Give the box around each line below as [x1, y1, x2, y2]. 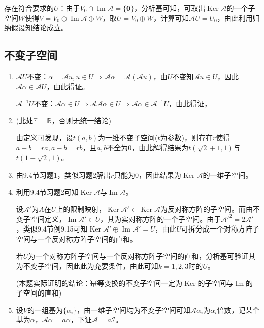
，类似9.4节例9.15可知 [16, 223, 88, 234]
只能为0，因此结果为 [114, 169, 182, 180]
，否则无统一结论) [51, 115, 111, 125]
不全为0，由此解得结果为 [107, 142, 189, 152]
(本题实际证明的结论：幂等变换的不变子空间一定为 [16, 277, 183, 288]
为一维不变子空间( [97, 132, 158, 143]
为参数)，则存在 [160, 132, 213, 143]
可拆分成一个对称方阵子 [181, 223, 260, 234]
